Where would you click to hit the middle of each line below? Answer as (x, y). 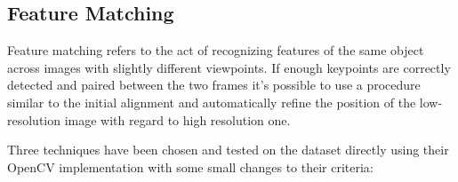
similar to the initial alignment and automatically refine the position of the (212, 102)
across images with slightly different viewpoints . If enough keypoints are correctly (229, 67)
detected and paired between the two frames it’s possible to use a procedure (214, 85)
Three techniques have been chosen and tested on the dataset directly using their (228, 150)
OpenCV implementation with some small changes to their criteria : (190, 166)
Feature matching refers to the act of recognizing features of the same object (216, 50)
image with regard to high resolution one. (177, 119)
